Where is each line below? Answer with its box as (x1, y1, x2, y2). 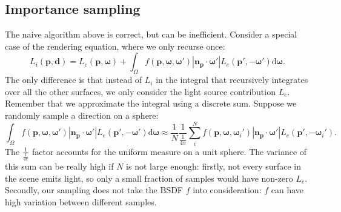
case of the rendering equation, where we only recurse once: (5, 39, 225, 52)
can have (271, 184, 304, 196)
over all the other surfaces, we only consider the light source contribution (5, 85, 276, 98)
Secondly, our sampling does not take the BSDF (5, 184, 184, 196)
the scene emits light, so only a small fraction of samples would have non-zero (5, 171, 293, 184)
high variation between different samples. (5, 196, 157, 208)
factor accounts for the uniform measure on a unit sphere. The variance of (31, 145, 307, 157)
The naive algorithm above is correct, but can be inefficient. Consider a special (5, 28, 297, 41)
